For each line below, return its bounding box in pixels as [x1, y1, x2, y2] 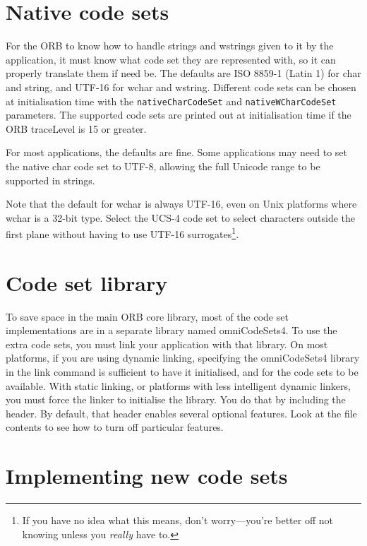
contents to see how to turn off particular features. [6, 420, 224, 434]
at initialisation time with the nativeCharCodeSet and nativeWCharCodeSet [6, 93, 337, 108]
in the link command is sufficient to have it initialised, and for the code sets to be [6, 364, 359, 379]
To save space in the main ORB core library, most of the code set [6, 309, 289, 324]
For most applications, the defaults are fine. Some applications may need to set [6, 145, 348, 160]
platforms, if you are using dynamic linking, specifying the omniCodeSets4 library [6, 350, 360, 365]
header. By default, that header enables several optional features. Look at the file [6, 405, 357, 420]
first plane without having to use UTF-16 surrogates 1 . [6, 225, 239, 241]
